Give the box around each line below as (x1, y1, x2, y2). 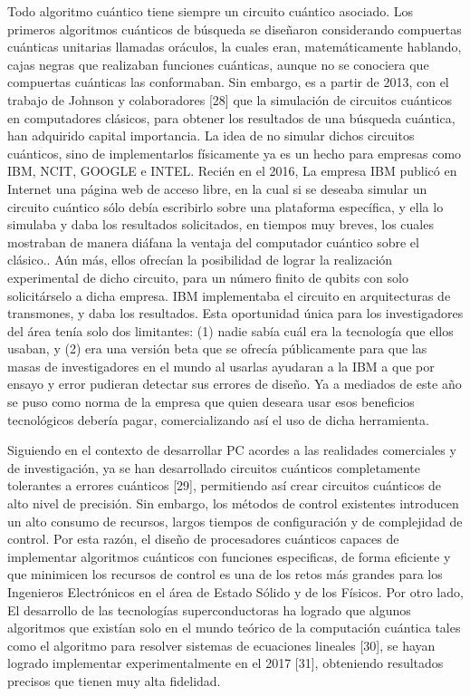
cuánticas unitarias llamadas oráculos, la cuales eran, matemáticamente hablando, (7, 37, 462, 56)
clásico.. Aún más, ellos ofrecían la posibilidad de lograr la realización (7, 250, 393, 269)
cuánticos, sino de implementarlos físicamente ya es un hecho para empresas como (7, 143, 462, 162)
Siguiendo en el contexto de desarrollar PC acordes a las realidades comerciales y (7, 440, 456, 459)
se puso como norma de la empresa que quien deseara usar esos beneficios (7, 392, 415, 411)
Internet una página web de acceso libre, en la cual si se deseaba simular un (7, 179, 427, 198)
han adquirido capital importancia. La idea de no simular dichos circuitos (7, 126, 415, 145)
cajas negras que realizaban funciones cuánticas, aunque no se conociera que (7, 54, 429, 73)
